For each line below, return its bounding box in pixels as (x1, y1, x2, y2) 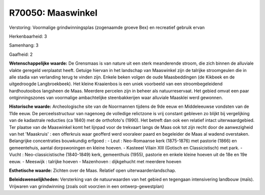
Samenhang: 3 (9, 42, 39, 49)
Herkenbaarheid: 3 (9, 33, 47, 39)
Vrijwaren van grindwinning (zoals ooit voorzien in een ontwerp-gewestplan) (9, 183, 164, 189)
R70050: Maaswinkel (9, 7, 98, 18)
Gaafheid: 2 (9, 51, 33, 57)
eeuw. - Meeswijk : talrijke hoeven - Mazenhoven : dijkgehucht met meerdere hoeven (9, 158, 182, 164)
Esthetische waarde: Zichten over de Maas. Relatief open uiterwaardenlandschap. (9, 167, 176, 173)
